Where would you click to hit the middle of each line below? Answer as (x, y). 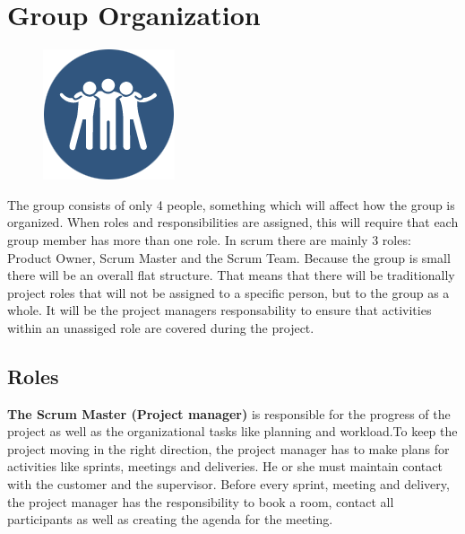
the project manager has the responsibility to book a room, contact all (201, 501)
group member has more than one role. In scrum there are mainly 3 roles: (209, 239)
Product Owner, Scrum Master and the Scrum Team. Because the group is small (229, 257)
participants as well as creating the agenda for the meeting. (170, 519)
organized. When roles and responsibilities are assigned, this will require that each (233, 222)
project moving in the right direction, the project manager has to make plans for (228, 448)
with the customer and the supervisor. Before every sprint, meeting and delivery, (228, 484)
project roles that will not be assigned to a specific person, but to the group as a (228, 292)
